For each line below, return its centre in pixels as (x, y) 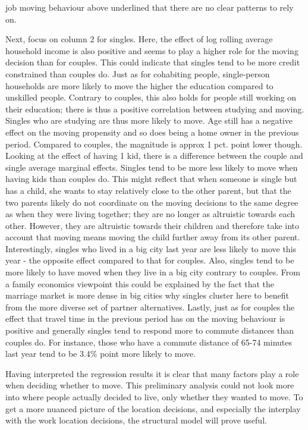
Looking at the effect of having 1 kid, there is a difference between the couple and (154, 156)
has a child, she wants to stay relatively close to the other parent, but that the (148, 190)
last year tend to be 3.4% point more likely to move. (101, 354)
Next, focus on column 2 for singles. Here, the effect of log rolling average (139, 39)
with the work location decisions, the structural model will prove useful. (136, 420)
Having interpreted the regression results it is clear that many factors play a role (152, 373)
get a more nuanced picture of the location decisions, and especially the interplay (153, 408)
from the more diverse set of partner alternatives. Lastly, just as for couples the (150, 307)
